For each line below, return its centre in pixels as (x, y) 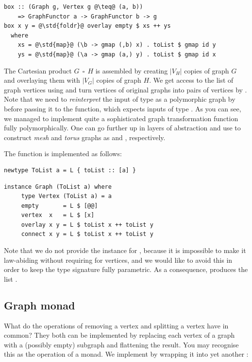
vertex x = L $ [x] (58, 215)
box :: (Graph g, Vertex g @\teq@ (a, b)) (74, 7)
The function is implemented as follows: (63, 154)
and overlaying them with (42, 80)
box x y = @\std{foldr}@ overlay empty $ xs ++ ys (87, 26)
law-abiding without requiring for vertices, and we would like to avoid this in (118, 260)
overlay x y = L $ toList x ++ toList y (87, 225)
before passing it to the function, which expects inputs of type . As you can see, (123, 108)
